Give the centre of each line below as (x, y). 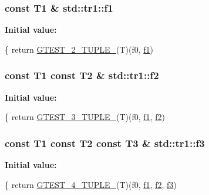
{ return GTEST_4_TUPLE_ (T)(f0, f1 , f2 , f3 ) (91, 184)
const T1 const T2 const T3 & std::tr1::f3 (105, 143)
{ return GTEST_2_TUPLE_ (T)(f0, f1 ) (79, 49)
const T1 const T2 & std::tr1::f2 (82, 75)
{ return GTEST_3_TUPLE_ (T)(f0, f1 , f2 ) (85, 117)
